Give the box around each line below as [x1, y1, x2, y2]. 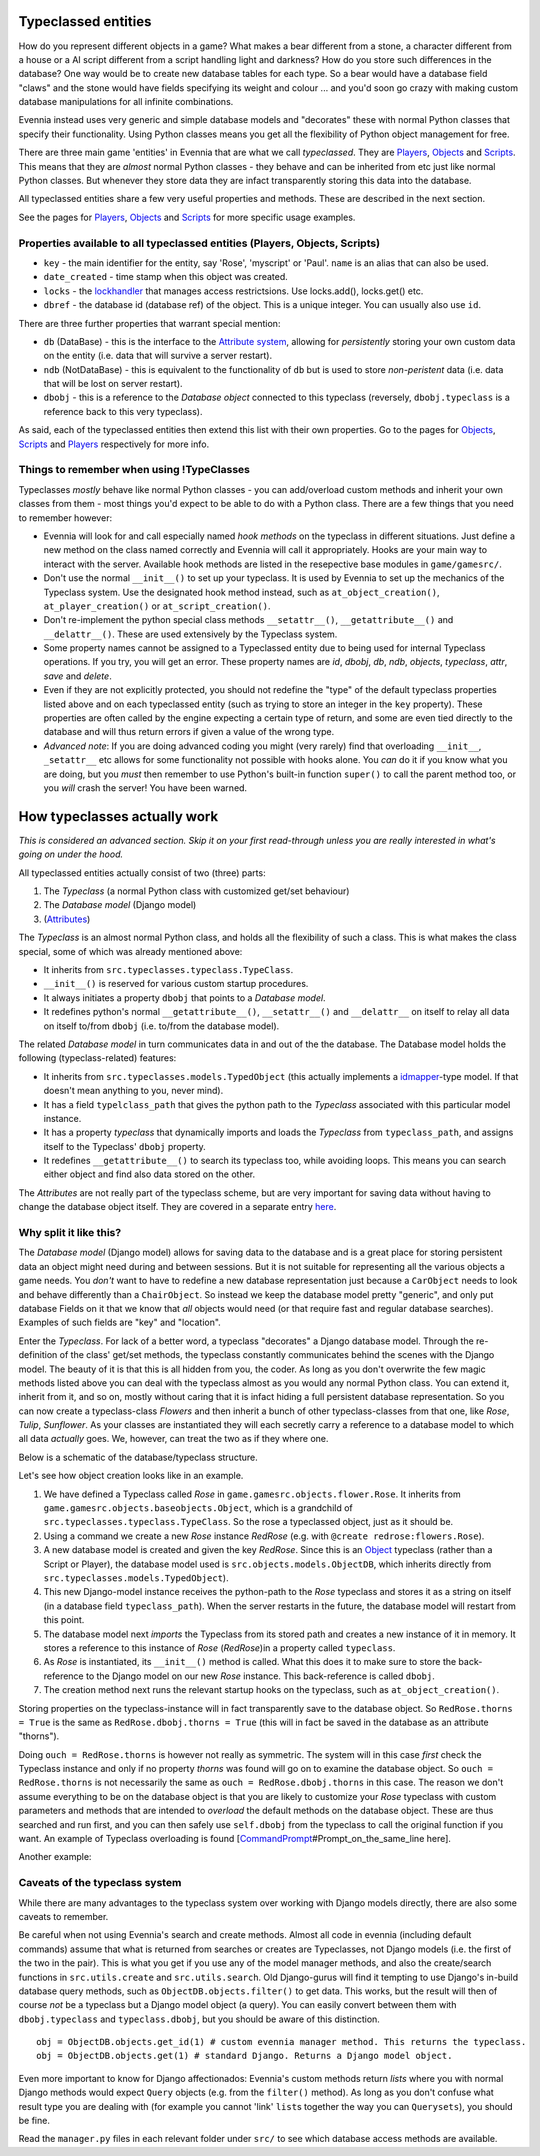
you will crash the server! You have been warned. [43, 781, 248, 794]
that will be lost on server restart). [43, 378, 184, 390]
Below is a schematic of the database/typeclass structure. [18, 1451, 259, 1463]
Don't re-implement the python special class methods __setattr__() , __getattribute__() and [43, 614, 454, 626]
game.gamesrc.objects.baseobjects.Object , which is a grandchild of [43, 1502, 354, 1514]
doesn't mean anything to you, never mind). [43, 1085, 224, 1097]
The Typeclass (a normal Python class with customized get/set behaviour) [43, 885, 350, 897]
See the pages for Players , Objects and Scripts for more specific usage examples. [18, 211, 356, 223]
